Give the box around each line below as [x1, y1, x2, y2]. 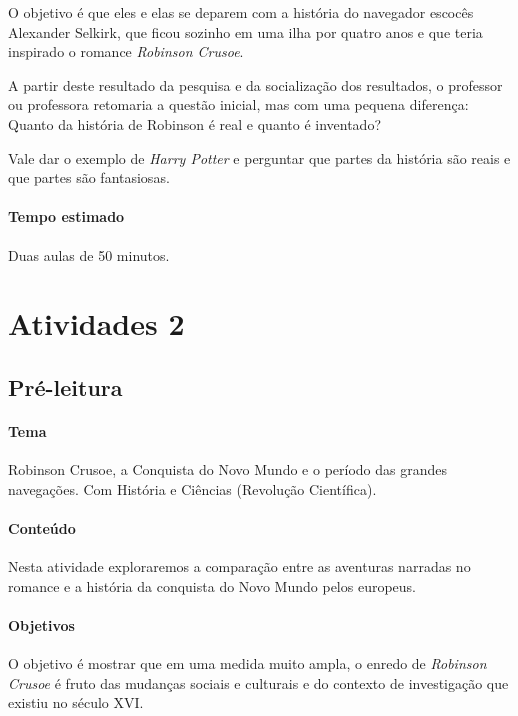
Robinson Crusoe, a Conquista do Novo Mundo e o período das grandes [8, 459, 447, 480]
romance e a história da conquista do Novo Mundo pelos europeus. [8, 575, 416, 596]
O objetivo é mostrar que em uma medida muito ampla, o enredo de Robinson [8, 653, 487, 674]
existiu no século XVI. [8, 692, 144, 713]
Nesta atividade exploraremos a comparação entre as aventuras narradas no [8, 556, 471, 577]
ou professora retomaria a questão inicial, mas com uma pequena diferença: [8, 94, 469, 115]
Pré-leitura [8, 371, 123, 402]
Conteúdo [8, 517, 76, 538]
